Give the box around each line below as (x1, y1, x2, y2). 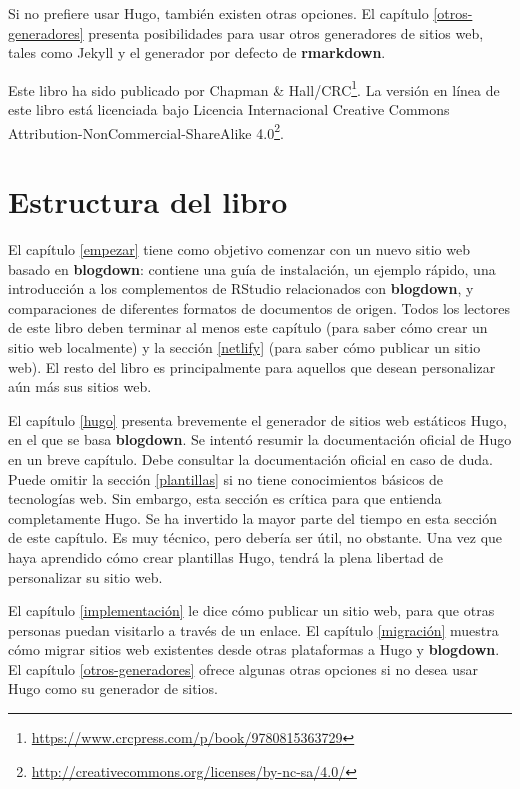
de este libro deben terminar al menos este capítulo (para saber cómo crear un (8, 317, 488, 338)
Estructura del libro (8, 181, 288, 222)
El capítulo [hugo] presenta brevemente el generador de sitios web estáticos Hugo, (8, 409, 507, 430)
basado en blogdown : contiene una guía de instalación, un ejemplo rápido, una (8, 258, 496, 279)
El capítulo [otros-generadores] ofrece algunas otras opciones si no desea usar (8, 658, 479, 679)
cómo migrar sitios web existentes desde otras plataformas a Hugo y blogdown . (8, 639, 500, 660)
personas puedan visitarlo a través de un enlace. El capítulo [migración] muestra (8, 619, 499, 640)
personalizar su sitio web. (8, 566, 163, 587)
